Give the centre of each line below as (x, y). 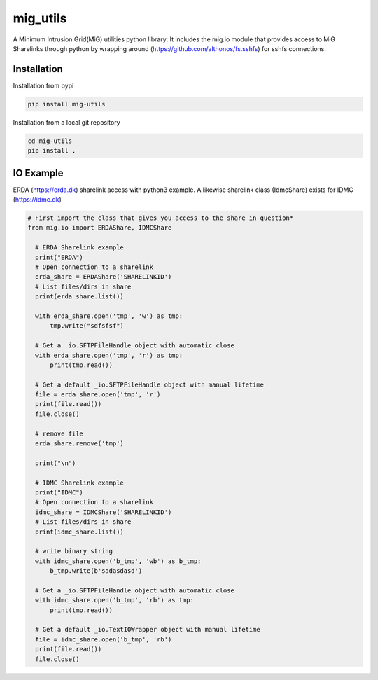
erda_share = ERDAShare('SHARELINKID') (104, 277)
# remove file (59, 433)
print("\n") (56, 463)
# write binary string (74, 551)
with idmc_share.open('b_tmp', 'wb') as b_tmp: (118, 561)
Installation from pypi (43, 85)
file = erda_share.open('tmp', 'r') (98, 395)
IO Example (38, 173)
